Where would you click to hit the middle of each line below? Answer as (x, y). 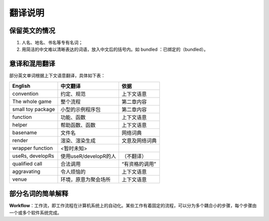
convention (25, 94)
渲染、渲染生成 (78, 140)
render (20, 140)
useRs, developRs (33, 156)
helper (20, 124)
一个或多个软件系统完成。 (35, 213)
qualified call (27, 163)
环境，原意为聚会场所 (85, 179)
